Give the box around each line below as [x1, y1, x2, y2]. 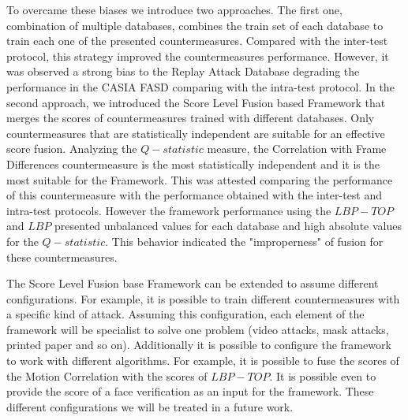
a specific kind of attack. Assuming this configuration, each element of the [6, 306, 365, 322]
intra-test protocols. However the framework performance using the [6, 202, 331, 218]
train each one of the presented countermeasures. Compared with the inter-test [6, 32, 388, 49]
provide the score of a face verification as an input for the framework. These [6, 383, 374, 400]
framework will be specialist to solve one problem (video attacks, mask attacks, [6, 321, 389, 337]
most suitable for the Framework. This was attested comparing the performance [6, 171, 393, 188]
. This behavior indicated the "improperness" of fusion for [105, 232, 384, 249]
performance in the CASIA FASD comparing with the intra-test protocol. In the [6, 78, 395, 95]
